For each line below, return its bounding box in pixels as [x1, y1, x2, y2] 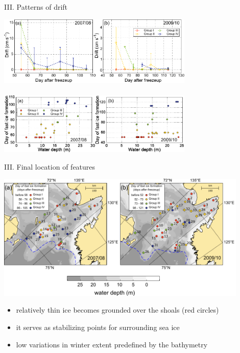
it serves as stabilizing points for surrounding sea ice [16, 321, 180, 332]
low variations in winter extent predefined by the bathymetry [16, 339, 208, 349]
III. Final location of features [4, 161, 95, 172]
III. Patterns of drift [4, 2, 68, 12]
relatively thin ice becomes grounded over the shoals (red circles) [16, 304, 219, 315]
